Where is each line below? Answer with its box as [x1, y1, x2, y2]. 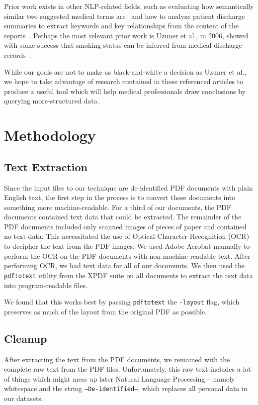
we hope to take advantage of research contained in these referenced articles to [4, 76, 244, 87]
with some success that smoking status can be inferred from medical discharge [4, 40, 242, 50]
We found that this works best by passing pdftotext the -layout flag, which [4, 297, 240, 307]
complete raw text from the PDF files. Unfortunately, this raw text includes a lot [4, 364, 251, 374]
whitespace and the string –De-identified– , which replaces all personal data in [4, 383, 248, 394]
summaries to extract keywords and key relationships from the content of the [4, 20, 239, 31]
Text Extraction [4, 159, 88, 174]
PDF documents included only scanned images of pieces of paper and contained [4, 221, 247, 231]
